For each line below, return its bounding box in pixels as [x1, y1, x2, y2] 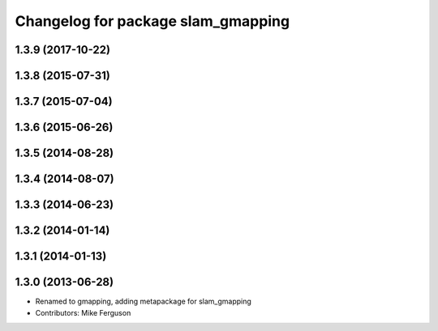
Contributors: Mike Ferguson [35, 308, 131, 317]
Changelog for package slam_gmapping [15, 12, 290, 30]
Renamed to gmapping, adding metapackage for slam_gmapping [35, 296, 251, 307]
